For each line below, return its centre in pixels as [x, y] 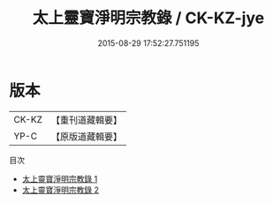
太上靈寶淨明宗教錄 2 [61, 190]
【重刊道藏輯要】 [86, 120]
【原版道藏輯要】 [86, 136]
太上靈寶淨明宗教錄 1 [60, 178]
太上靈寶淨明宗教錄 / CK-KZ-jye [148, 18]
